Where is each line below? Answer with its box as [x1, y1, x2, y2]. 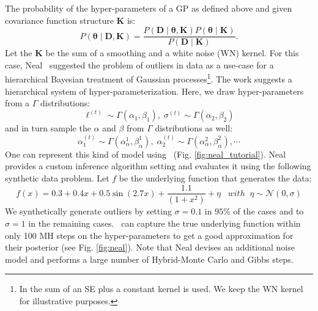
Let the [5, 46, 32, 59]
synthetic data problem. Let [5, 171, 109, 184]
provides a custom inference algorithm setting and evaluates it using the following [5, 159, 311, 172]
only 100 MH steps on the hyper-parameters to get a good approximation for [5, 229, 294, 241]
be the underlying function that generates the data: [119, 171, 312, 184]
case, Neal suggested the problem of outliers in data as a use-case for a [5, 58, 274, 71]
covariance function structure [5, 13, 114, 26]
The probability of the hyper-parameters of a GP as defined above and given [5, 2, 292, 14]
